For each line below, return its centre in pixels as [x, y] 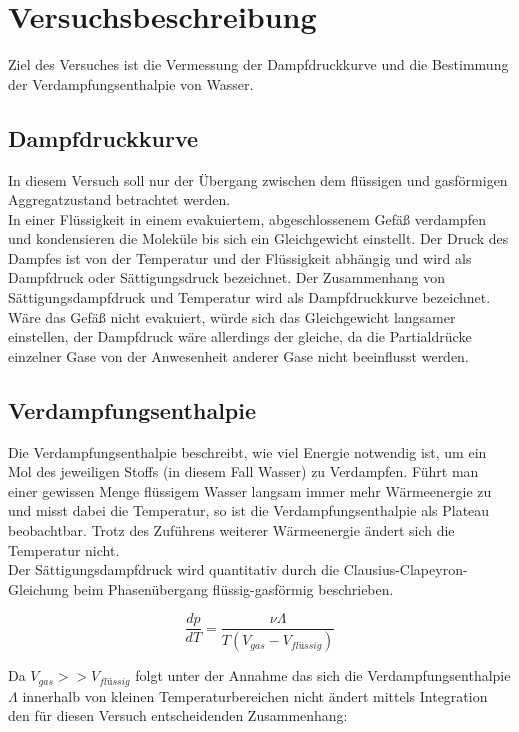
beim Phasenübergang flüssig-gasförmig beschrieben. [233, 588]
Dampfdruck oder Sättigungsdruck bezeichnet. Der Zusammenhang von [227, 277]
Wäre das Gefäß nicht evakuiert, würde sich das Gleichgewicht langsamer [232, 316]
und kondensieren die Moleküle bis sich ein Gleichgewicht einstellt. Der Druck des [258, 238]
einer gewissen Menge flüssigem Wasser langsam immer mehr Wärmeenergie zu [250, 490]
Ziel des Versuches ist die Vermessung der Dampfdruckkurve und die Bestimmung [258, 64]
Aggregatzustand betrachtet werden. [119, 199]
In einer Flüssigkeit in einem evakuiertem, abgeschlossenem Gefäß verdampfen [247, 218]
